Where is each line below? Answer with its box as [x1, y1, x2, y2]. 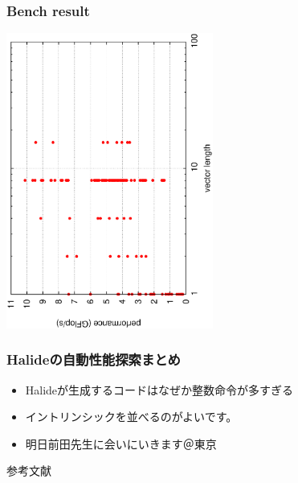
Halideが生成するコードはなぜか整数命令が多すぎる [25, 381, 294, 398]
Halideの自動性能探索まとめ [6, 349, 181, 369]
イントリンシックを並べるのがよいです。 [25, 408, 238, 425]
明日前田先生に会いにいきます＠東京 [25, 435, 217, 452]
